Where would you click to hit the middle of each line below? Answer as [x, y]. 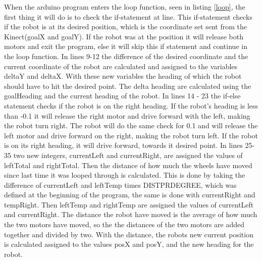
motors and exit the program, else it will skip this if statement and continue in [126, 46]
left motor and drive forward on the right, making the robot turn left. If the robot [131, 135]
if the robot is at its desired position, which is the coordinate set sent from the [125, 27]
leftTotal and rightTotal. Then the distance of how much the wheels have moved [128, 165]
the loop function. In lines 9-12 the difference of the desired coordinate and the [126, 56]
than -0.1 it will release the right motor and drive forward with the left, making [127, 115]
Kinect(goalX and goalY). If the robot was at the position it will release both [124, 36]
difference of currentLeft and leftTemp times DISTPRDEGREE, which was [120, 185]
